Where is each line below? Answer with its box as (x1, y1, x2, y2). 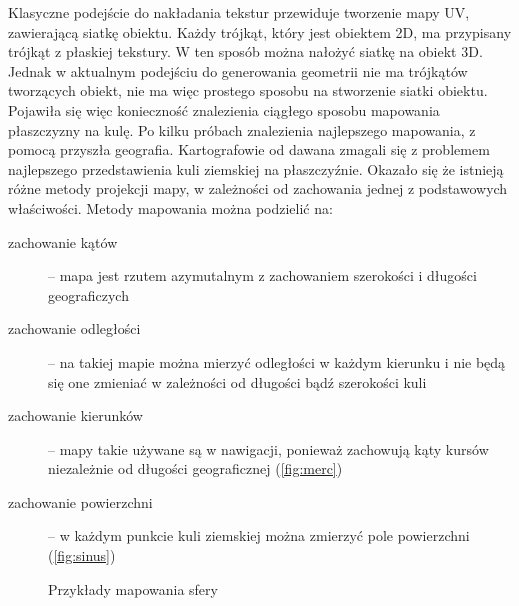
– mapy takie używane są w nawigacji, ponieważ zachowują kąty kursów (48, 438, 489, 459)
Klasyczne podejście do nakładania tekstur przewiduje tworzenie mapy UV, (8, 2, 470, 22)
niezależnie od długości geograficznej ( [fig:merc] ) (48, 458, 343, 479)
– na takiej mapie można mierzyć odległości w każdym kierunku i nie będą (48, 351, 506, 372)
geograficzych (48, 284, 129, 305)
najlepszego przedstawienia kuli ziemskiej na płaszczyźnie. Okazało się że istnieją (8, 158, 504, 179)
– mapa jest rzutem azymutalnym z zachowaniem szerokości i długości (48, 265, 477, 286)
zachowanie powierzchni (8, 491, 153, 512)
